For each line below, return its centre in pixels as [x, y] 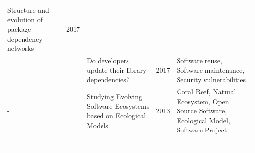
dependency [25, 38]
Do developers [108, 60]
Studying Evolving [115, 96]
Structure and [28, 10]
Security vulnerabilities [211, 79]
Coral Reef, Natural [206, 91]
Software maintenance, [211, 70]
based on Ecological [116, 115]
